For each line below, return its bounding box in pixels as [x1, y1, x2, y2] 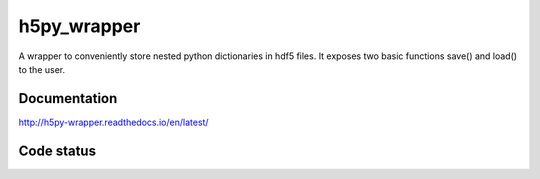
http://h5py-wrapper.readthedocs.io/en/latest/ [18, 116, 209, 128]
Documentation [18, 90, 118, 107]
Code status [18, 142, 97, 159]
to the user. [18, 63, 65, 75]
